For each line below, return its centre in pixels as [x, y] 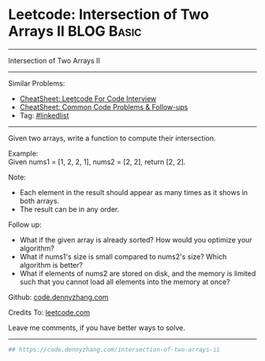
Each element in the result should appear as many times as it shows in [134, 192]
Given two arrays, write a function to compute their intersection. [112, 138]
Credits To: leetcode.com [49, 312]
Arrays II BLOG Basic [75, 31]
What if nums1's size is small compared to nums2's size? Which [123, 256]
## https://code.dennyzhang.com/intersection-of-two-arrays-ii [114, 349]
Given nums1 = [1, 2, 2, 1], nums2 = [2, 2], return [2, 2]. [97, 162]
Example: [23, 153]
